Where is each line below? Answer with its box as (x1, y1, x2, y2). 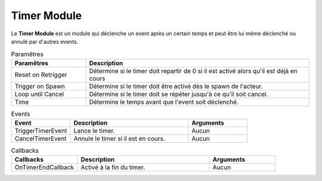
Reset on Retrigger (14, 70, 67, 79)
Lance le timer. (73, 127, 116, 135)
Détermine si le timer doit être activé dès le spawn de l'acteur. (89, 82, 263, 90)
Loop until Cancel (14, 90, 64, 98)
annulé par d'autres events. (11, 38, 79, 45)
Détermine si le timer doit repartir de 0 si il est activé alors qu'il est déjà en (89, 66, 298, 75)
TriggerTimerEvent (14, 127, 67, 135)
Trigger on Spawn (14, 82, 65, 90)
